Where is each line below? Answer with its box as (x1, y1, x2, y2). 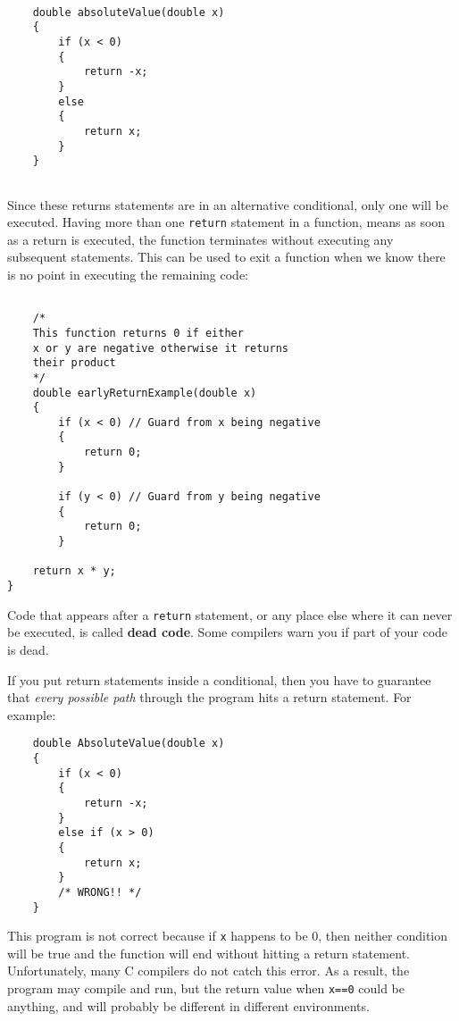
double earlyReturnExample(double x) (32, 386, 257, 399)
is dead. (7, 640, 49, 658)
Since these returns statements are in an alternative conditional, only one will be (7, 195, 448, 213)
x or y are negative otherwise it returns (32, 341, 288, 355)
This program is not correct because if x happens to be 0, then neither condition (7, 926, 448, 945)
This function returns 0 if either (32, 326, 244, 339)
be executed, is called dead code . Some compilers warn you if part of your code (7, 623, 448, 641)
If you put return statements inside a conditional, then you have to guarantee (7, 670, 431, 689)
